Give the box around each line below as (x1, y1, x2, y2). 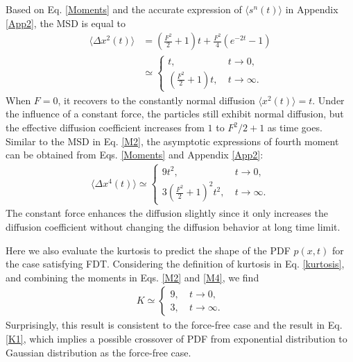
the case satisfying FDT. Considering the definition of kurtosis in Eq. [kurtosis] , (6, 256, 345, 271)
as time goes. (267, 120, 322, 134)
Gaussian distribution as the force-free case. (6, 345, 191, 359)
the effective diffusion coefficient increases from (6, 120, 205, 134)
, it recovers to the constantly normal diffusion (58, 92, 255, 107)
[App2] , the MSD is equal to (6, 15, 126, 30)
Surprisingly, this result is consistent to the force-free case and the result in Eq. (6, 318, 343, 332)
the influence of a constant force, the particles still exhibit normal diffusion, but (6, 106, 344, 121)
